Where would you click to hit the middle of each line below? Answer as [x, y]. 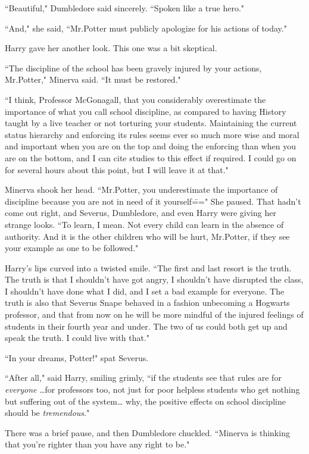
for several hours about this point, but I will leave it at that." [117, 169]
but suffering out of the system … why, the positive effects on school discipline [145, 401]
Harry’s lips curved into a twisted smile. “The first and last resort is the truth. [148, 267]
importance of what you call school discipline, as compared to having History [146, 111]
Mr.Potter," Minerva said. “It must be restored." [93, 79]
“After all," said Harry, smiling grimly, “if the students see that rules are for [143, 378]
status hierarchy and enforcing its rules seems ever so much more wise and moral [152, 134]
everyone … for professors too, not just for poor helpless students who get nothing [152, 389]
